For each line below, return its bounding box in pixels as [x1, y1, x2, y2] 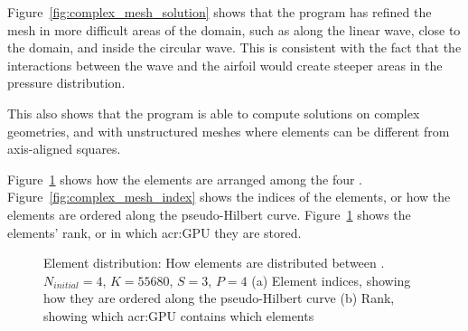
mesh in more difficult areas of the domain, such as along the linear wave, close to [7, 20, 461, 39]
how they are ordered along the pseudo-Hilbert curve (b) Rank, [43, 288, 395, 307]
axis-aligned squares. [7, 139, 121, 158]
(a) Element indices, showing [251, 270, 411, 289]
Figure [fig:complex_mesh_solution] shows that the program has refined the [7, 3, 432, 21]
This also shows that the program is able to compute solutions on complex [7, 103, 420, 122]
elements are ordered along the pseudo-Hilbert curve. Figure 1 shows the [7, 204, 411, 223]
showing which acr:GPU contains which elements [43, 306, 314, 325]
